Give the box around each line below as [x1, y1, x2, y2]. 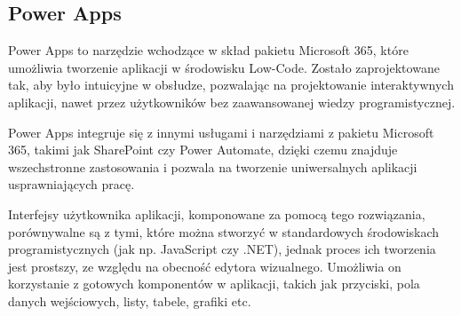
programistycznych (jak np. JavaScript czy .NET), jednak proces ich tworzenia [8, 240, 436, 258]
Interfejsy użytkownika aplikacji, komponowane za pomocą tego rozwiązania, [8, 204, 425, 223]
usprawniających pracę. [8, 175, 135, 194]
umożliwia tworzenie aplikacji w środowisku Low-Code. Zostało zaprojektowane [8, 58, 440, 76]
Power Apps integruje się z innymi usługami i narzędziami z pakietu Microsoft [8, 122, 434, 141]
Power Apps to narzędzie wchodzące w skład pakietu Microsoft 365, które [8, 41, 409, 59]
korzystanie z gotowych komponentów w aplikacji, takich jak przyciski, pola [8, 274, 420, 293]
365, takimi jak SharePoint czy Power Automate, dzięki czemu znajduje [8, 140, 398, 159]
